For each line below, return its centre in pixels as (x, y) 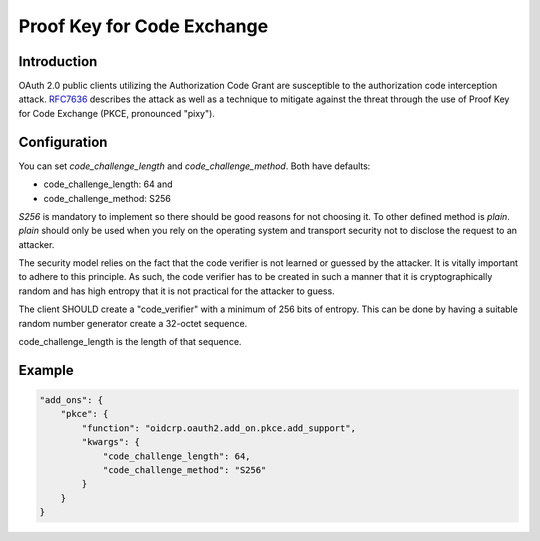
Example (46, 370)
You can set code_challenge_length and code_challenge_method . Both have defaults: (194, 166)
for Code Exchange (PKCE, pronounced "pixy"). (116, 113)
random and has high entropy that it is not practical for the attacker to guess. (176, 291)
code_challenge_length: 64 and (108, 184)
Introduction (58, 61)
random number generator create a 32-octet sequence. (133, 323)
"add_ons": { (71, 400)
